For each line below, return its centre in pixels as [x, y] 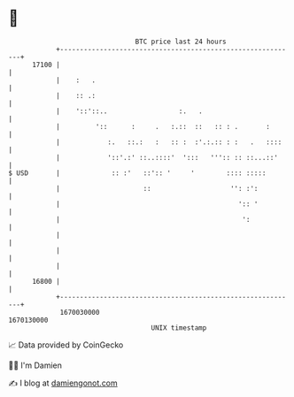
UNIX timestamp [179, 328]
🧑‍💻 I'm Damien [35, 365]
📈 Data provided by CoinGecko [66, 345]
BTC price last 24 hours [181, 42]
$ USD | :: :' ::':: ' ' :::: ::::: [137, 173]
